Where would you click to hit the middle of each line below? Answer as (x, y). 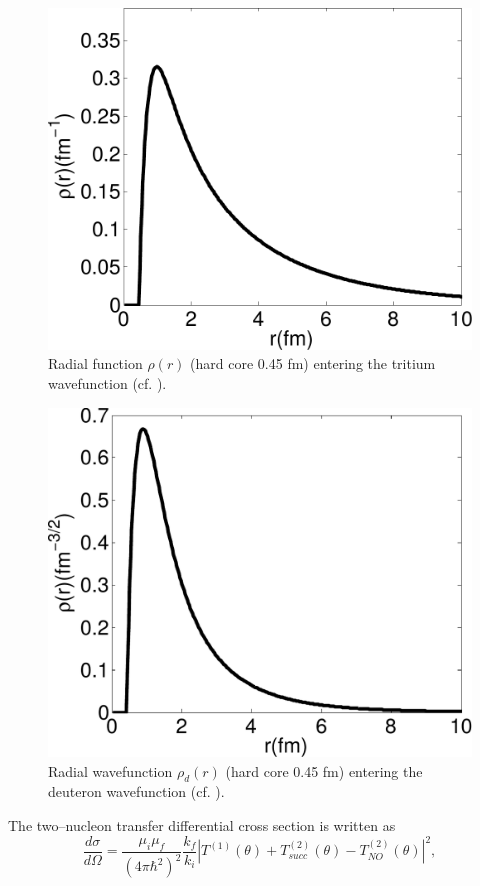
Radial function (95, 363)
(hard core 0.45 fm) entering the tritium (313, 363)
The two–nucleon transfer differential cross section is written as (202, 825)
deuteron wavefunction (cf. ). (136, 791)
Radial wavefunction (110, 770)
